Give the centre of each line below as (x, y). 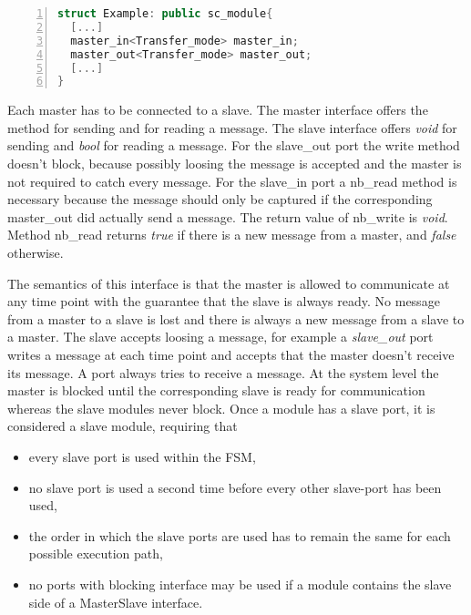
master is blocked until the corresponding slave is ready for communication (216, 390)
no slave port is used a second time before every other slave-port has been (235, 487)
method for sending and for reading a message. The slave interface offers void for (232, 127)
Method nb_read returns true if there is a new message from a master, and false (232, 235)
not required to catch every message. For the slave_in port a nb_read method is (232, 181)
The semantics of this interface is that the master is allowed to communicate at (229, 283)
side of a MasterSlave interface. (116, 602)
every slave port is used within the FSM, (142, 456)
